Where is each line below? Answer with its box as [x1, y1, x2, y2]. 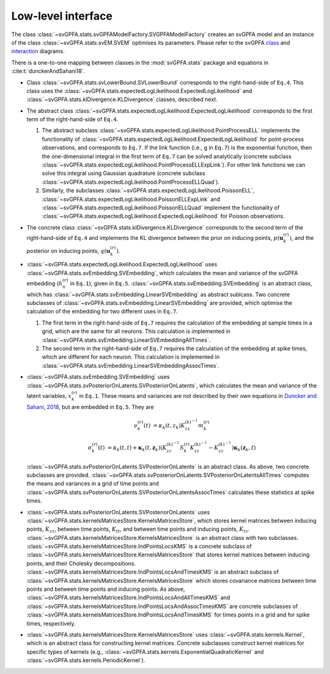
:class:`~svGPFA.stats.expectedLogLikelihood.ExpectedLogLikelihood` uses [26, 261, 218, 268]
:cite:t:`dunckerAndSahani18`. [11, 67, 86, 75]
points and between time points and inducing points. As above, [26, 585, 186, 593]
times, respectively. [26, 620, 76, 627]
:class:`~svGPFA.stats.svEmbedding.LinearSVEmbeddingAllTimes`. [42, 336, 211, 343]
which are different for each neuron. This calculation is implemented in [42, 353, 220, 361]
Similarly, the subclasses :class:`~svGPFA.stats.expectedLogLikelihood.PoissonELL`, [42, 187, 255, 194]
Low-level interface [11, 9, 113, 23]
